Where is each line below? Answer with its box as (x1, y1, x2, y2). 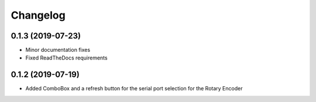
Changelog (11, 9, 66, 22)
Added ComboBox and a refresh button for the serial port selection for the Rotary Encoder (25, 85, 243, 92)
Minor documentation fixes (25, 47, 91, 54)
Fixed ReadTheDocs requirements (25, 54, 108, 61)
